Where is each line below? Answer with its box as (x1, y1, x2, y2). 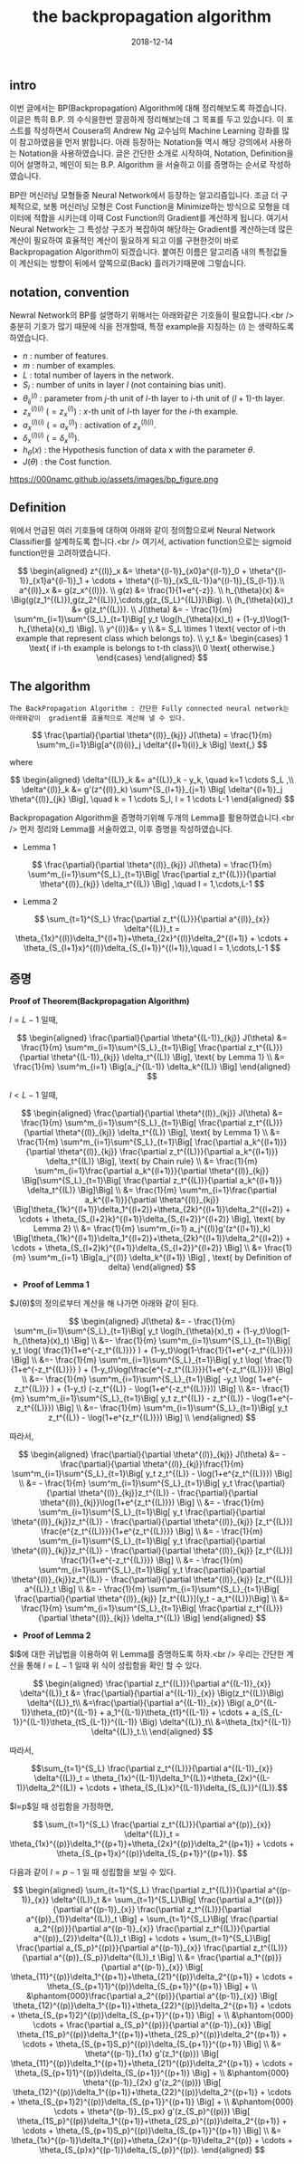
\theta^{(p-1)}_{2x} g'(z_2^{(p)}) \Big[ (82, 2077, 222, 2088)
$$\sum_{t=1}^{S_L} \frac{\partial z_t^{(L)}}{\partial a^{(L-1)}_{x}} (31, 1763, 273, 1774)
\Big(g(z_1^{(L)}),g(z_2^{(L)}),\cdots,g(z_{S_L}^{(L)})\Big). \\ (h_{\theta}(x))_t (10, 595, 294, 606)
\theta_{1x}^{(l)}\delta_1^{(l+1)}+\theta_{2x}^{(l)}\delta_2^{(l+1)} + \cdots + (14, 933, 290, 943)
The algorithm (9, 678, 90, 694)
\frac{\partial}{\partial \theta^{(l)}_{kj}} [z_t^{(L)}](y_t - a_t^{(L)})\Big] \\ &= (14, 1594, 290, 1604)
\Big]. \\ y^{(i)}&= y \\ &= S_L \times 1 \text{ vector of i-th (76, 623, 287, 635)
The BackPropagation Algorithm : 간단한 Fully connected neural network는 (9, 704, 290, 713)
